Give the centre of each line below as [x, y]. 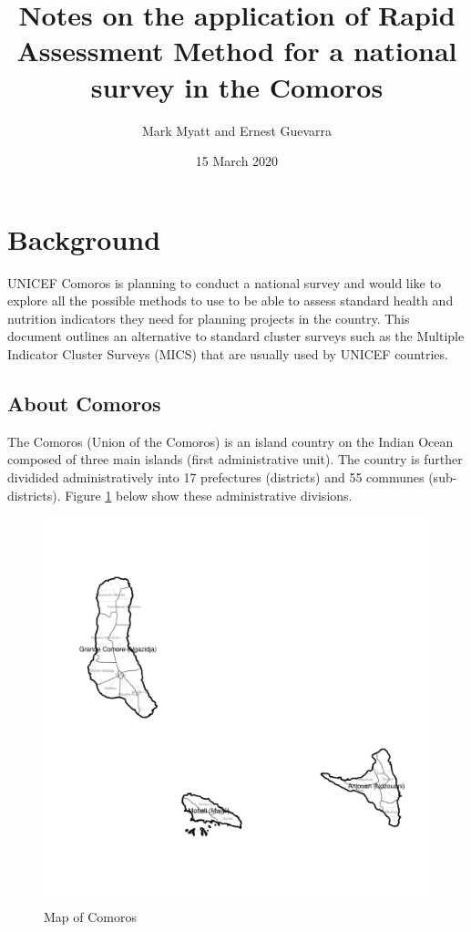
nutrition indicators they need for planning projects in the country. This [209, 318]
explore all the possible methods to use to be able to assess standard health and [230, 300]
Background [84, 238]
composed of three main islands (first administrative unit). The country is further [235, 459]
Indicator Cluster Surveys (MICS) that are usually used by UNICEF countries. [228, 354]
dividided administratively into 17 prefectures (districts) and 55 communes [216, 476]
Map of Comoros [91, 916]
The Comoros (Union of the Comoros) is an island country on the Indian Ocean [230, 441]
